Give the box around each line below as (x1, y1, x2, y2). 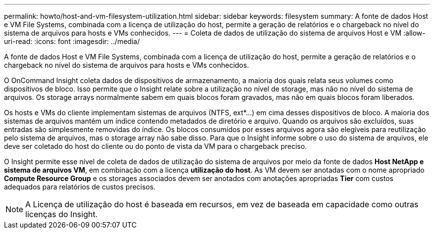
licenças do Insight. (25, 209, 98, 219)
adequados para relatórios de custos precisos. (4, 183, 156, 191)
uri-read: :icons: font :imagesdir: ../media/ (4, 37, 140, 46)
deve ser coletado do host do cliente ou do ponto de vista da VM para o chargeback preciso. (4, 142, 307, 150)
